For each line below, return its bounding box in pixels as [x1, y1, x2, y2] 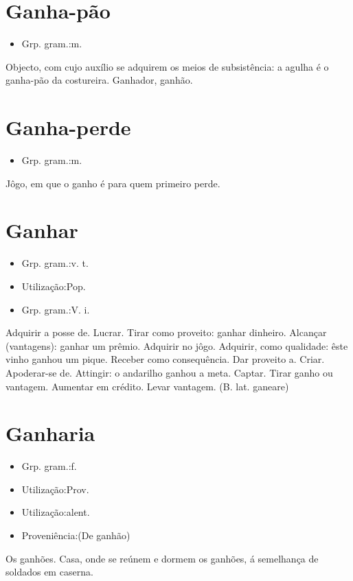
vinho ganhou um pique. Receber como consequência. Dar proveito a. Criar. [5, 352, 325, 366]
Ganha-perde [5, 113, 131, 141]
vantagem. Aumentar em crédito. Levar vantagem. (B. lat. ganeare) [5, 379, 289, 393]
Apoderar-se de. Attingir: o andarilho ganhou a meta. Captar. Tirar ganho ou [5, 365, 333, 379]
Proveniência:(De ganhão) [21, 528, 130, 542]
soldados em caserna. [5, 565, 93, 579]
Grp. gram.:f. [21, 459, 77, 473]
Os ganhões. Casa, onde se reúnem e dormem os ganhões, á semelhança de [5, 551, 319, 565]
